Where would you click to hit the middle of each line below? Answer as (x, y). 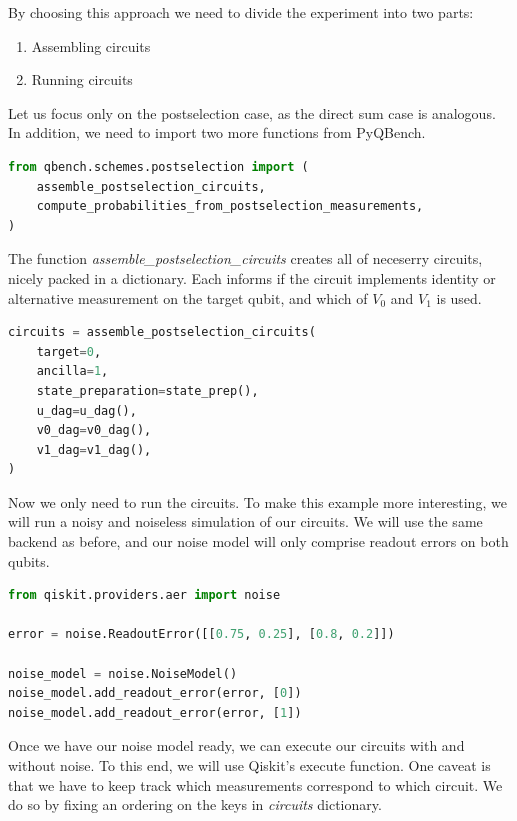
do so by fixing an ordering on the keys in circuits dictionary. (195, 804)
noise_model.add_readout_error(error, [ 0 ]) (155, 693)
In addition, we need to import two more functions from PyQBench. (217, 132)
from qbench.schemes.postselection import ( (158, 166)
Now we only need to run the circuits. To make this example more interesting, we (257, 501)
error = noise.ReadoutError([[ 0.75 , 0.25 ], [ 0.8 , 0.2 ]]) (201, 634)
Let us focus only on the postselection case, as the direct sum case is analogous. (252, 112)
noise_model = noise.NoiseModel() (123, 673)
